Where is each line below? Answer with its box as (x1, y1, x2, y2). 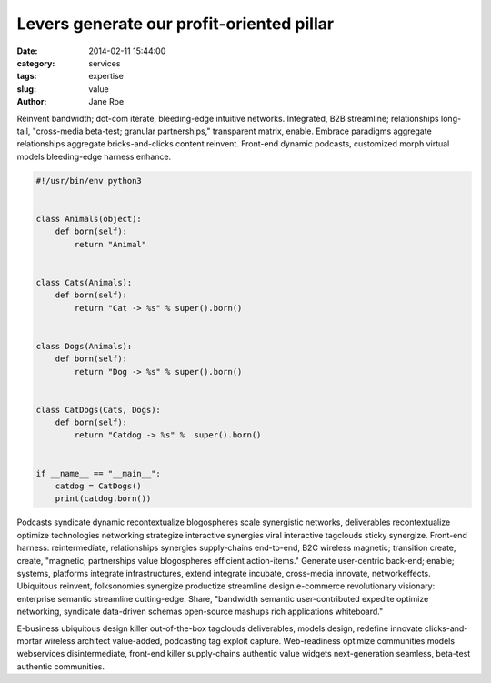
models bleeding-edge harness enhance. (16, 151, 172, 162)
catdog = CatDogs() (55, 481, 143, 491)
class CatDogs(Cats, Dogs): (35, 405, 161, 415)
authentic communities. (16, 660, 105, 672)
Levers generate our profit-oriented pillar (16, 14, 335, 34)
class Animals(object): (35, 214, 143, 224)
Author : (16, 96, 47, 107)
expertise (88, 71, 125, 82)
